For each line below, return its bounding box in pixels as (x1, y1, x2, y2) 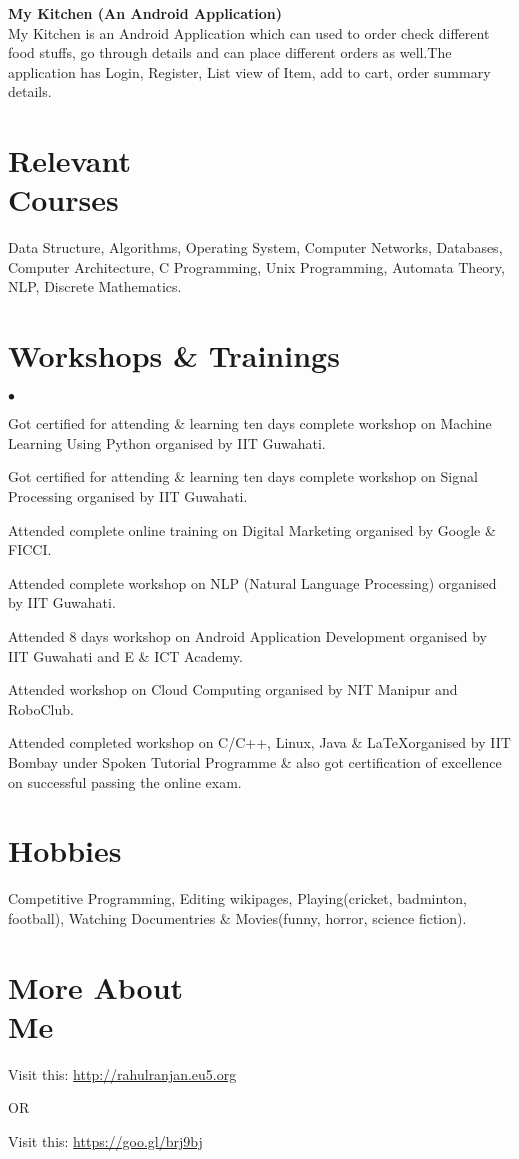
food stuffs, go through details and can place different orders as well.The (8, 42, 452, 63)
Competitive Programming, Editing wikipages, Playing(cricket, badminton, (8, 888, 467, 909)
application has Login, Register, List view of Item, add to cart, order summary (8, 61, 491, 82)
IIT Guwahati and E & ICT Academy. (8, 645, 243, 666)
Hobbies (8, 830, 122, 871)
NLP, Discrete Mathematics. (8, 276, 182, 297)
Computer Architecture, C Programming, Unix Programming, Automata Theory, (8, 256, 505, 277)
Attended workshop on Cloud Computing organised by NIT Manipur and (8, 679, 458, 700)
